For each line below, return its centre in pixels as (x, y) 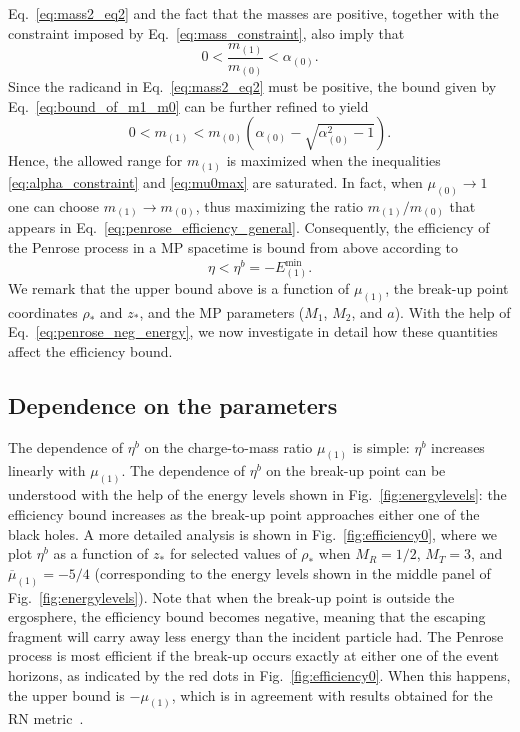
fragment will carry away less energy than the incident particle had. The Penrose (256, 635)
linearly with (47, 470)
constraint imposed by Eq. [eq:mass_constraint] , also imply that (206, 32)
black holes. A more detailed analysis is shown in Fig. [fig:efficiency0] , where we (253, 533)
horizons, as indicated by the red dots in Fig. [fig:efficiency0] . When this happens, (259, 674)
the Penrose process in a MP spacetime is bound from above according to (233, 246)
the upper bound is (66, 694)
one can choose (54, 205)
